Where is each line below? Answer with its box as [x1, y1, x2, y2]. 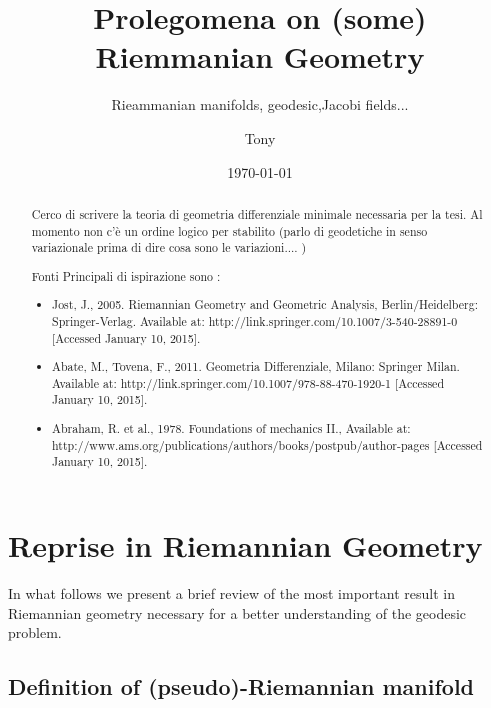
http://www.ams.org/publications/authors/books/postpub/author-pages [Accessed [52, 436, 483, 453]
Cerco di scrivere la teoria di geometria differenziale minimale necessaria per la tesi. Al [31, 205, 483, 222]
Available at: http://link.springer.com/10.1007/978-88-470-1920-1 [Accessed [52, 374, 445, 391]
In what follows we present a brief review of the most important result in [8, 582, 455, 603]
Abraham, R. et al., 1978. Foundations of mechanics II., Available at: [52, 420, 411, 437]
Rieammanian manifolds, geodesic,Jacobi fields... [111, 94, 409, 115]
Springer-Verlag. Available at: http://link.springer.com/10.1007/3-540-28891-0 [52, 312, 458, 329]
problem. [8, 622, 62, 643]
